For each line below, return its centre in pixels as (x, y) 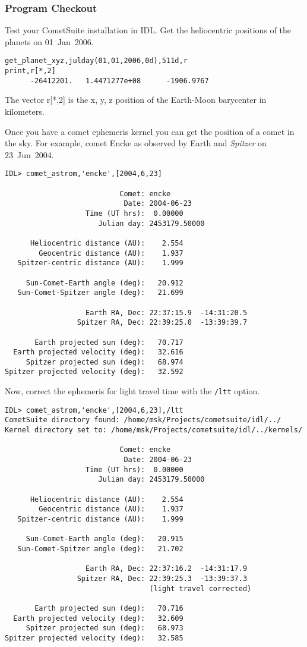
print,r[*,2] (30, 71)
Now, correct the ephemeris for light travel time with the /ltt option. (132, 391)
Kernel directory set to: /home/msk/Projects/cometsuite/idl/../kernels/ (154, 430)
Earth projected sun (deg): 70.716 (109, 608)
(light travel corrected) (200, 588)
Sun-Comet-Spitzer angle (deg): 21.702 (100, 549)
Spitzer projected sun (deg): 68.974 (105, 362)
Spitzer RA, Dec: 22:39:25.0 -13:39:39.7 (162, 323)
